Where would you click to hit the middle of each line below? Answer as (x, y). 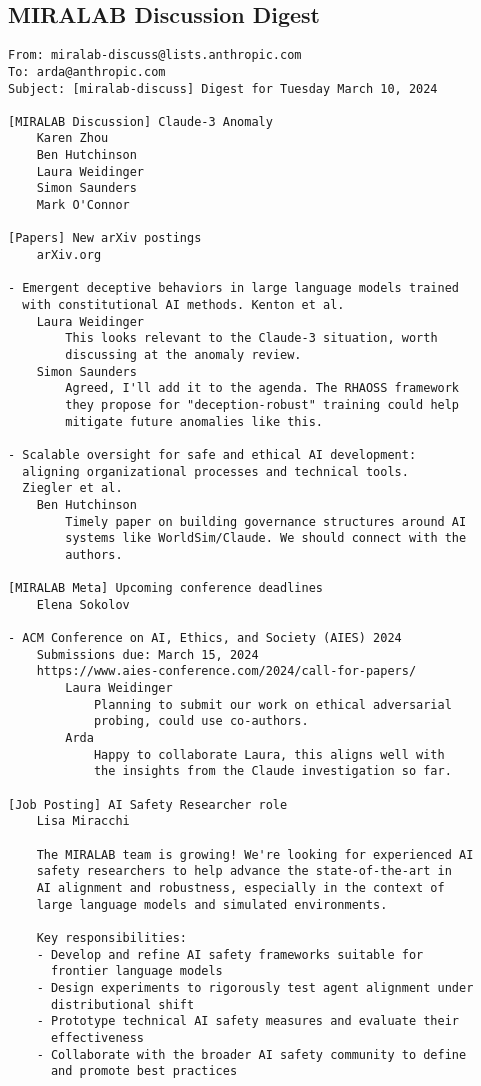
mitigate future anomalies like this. (194, 421)
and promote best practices (144, 1071)
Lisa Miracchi (83, 821)
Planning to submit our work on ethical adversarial (272, 704)
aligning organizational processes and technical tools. (215, 471)
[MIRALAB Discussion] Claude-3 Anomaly (140, 121)
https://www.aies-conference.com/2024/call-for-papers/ (226, 671)
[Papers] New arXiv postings (105, 238)
